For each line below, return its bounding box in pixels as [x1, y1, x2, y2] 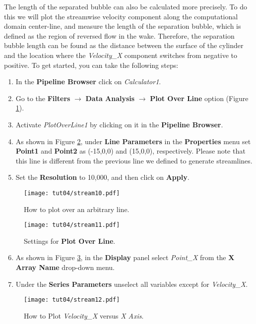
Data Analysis [85, 93, 135, 103]
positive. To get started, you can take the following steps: [4, 59, 179, 70]
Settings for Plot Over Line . [24, 235, 116, 246]
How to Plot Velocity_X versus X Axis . [24, 310, 144, 321]
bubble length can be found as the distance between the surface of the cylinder [4, 40, 244, 51]
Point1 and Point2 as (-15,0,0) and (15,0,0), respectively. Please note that [15, 146, 246, 156]
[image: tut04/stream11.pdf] [24, 221, 120, 229]
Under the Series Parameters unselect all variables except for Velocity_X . [15, 278, 248, 289]
